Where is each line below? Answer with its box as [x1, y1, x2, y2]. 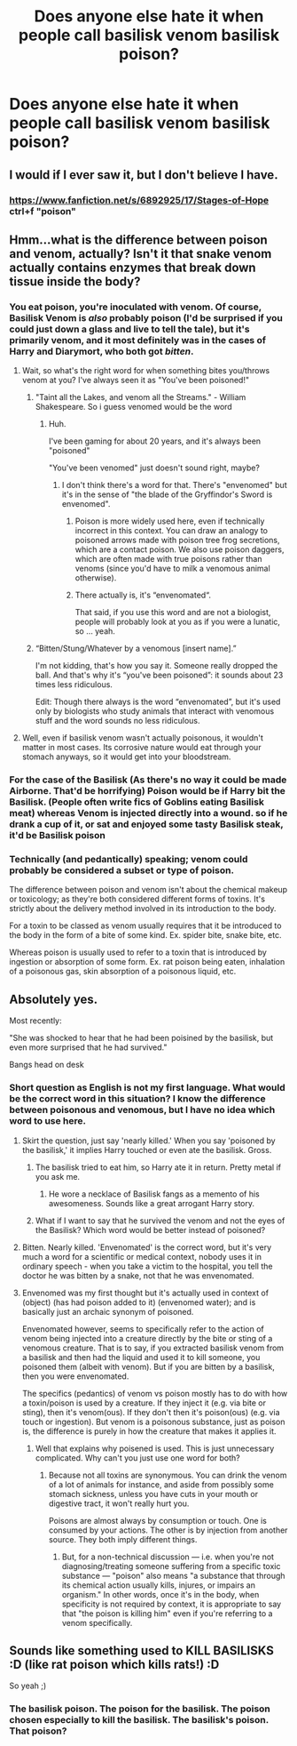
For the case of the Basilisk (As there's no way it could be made [9, 773, 287, 786]
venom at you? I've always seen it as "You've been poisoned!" [21, 375, 250, 386]
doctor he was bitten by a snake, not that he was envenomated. [21, 1269, 254, 1281]
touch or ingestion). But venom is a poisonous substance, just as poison [21, 1416, 285, 1427]
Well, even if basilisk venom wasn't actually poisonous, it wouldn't [21, 733, 264, 743]
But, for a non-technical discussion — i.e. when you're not [61, 1551, 275, 1562]
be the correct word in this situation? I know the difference [9, 1093, 266, 1105]
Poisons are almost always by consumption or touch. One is [48, 1515, 268, 1526]
